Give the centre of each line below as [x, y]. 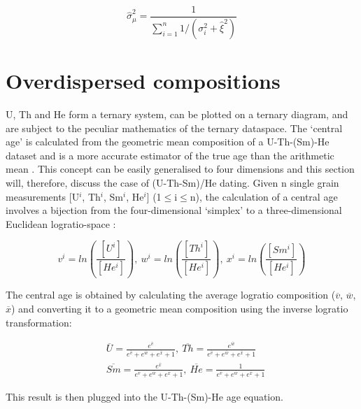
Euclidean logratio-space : [61, 223]
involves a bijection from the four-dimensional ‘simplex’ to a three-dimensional [174, 210]
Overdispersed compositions [143, 81]
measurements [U [43, 196]
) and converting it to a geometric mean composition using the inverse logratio [180, 308]
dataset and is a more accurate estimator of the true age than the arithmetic [170, 155]
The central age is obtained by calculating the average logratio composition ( [171, 295]
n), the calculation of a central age [264, 196]
